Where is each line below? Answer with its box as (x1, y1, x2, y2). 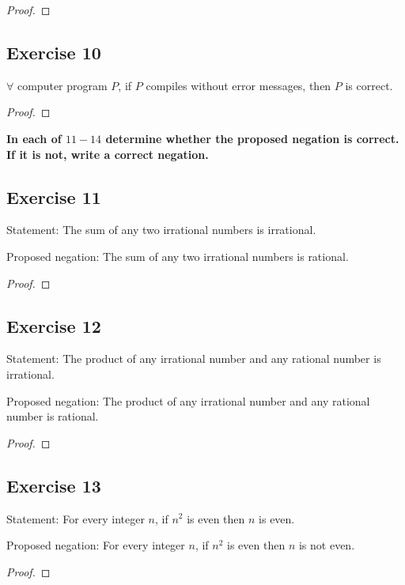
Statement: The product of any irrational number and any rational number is (6, 350, 381, 367)
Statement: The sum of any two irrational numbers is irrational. (6, 221, 316, 238)
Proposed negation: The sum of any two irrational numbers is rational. (6, 247, 349, 264)
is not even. (298, 537, 355, 553)
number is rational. (6, 408, 99, 425)
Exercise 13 (6, 473, 101, 497)
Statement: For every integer (6, 510, 145, 526)
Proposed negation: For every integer (6, 537, 185, 553)
